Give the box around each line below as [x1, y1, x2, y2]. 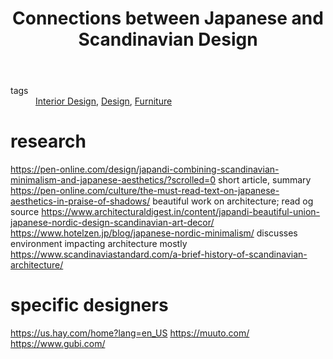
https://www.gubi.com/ [10, 338, 106, 350]
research [10, 130, 87, 153]
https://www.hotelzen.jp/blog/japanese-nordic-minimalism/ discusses [10, 227, 298, 239]
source [10, 206, 40, 218]
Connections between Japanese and [12, 7, 324, 30]
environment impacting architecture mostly [10, 238, 188, 250]
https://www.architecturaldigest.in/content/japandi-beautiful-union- [41, 206, 321, 218]
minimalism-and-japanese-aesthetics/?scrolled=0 [10, 174, 217, 186]
